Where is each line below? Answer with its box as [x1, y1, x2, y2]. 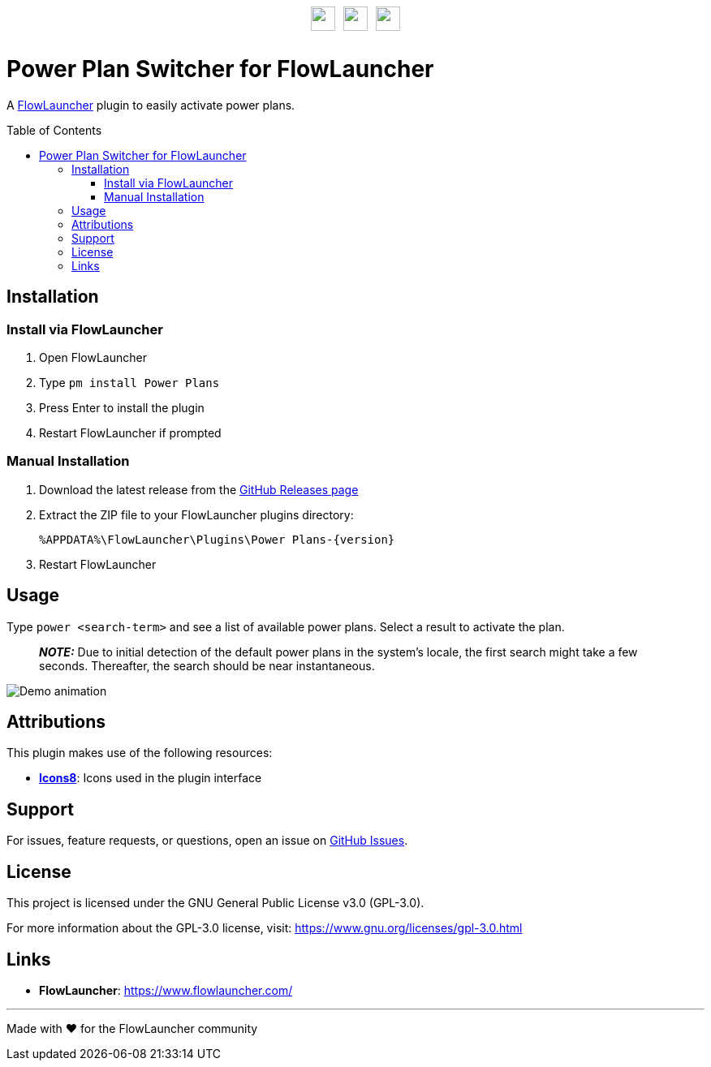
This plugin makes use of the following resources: [6, 746, 273, 760]
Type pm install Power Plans [39, 375, 220, 389]
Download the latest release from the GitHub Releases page [39, 482, 359, 497]
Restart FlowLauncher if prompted [39, 425, 222, 440]
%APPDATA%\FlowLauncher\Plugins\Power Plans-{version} [39, 532, 395, 546]
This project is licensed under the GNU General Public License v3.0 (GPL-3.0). [6, 896, 424, 910]
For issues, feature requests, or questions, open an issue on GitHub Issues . [6, 833, 408, 848]
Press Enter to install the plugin [39, 400, 205, 415]
